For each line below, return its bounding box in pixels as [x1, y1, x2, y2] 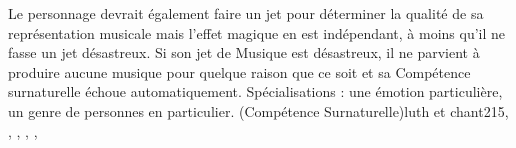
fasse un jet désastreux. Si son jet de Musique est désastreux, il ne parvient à [8, 42, 480, 63]
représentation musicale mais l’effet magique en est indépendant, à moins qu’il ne [8, 22, 506, 43]
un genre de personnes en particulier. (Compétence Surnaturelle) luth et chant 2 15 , [8, 100, 509, 121]
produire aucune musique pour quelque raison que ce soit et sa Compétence [8, 61, 471, 82]
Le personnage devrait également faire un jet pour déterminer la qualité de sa [8, 3, 484, 23]
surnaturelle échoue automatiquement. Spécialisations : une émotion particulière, [8, 81, 503, 102]
